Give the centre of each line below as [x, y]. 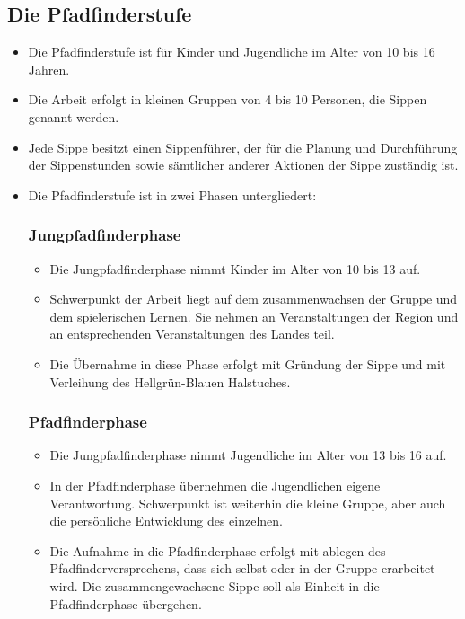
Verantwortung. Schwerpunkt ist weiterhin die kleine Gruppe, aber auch [248, 503]
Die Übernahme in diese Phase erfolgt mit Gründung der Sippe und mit [248, 363]
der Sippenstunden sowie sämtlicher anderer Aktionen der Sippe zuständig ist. [243, 165]
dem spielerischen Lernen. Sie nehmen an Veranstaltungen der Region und [254, 316]
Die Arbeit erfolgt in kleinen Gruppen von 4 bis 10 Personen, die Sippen [228, 99]
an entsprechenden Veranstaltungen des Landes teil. [192, 334]
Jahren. [49, 69]
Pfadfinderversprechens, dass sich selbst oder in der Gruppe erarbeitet [242, 568]
